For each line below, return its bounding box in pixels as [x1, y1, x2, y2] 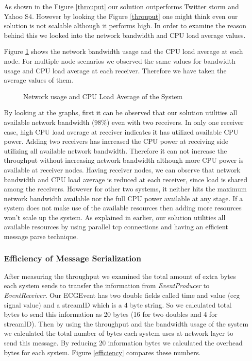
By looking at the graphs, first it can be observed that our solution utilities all [4, 107, 237, 118]
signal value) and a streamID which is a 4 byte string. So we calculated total [4, 299, 232, 309]
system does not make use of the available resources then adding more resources [4, 203, 242, 213]
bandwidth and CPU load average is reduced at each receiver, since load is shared [4, 174, 248, 184]
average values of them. [4, 75, 73, 85]
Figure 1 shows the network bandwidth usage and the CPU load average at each [4, 46, 243, 56]
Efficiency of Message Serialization [4, 252, 141, 264]
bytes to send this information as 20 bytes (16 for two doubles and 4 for [4, 309, 218, 319]
